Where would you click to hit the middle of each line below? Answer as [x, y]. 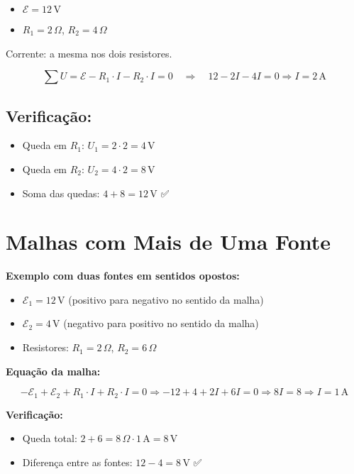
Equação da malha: [53, 371]
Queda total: [50, 438]
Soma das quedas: [61, 193]
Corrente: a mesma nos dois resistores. [89, 53]
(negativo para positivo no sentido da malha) [161, 323]
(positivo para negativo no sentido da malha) [166, 299]
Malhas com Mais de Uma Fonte [168, 242]
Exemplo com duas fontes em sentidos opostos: [123, 276]
